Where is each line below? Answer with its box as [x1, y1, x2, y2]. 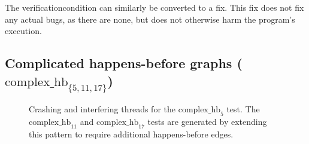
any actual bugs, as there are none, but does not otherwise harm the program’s [5, 13, 295, 25]
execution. [5, 24, 42, 37]
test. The [226, 103, 260, 115]
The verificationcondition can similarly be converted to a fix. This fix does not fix [5, 1, 304, 13]
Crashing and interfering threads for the [29, 103, 175, 115]
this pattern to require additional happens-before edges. [29, 127, 234, 140]
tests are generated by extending [147, 115, 267, 127]
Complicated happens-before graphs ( [5, 54, 243, 72]
